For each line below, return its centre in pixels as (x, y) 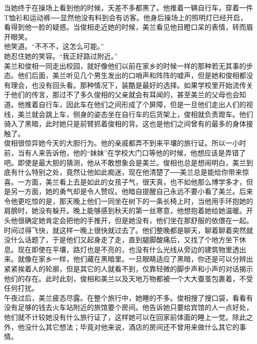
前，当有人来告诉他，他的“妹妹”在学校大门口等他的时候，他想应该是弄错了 (125, 152)
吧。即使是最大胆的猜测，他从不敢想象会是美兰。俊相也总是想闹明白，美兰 (125, 162)
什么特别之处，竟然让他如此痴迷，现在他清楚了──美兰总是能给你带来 (130, 172)
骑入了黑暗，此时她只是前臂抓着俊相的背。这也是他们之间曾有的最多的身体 (125, 124)
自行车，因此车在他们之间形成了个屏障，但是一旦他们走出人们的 (142, 104)
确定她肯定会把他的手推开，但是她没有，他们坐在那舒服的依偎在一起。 (139, 220)
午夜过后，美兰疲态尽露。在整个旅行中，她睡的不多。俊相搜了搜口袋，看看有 (128, 297)
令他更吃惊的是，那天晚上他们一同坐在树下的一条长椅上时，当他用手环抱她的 (128, 201)
